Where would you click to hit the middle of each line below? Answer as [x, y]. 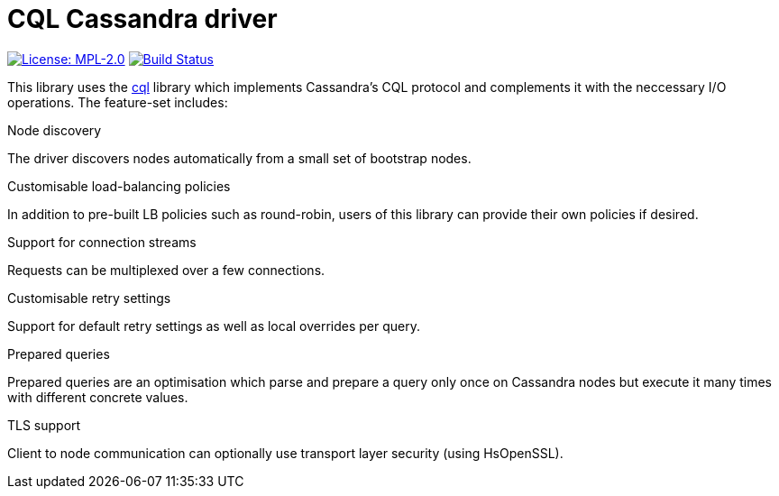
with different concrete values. [98, 397]
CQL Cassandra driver [142, 19]
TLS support [44, 425]
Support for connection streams [102, 242]
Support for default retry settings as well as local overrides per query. [214, 326]
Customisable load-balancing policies [119, 186]
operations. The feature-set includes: [118, 102]
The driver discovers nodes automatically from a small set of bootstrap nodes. [239, 158]
